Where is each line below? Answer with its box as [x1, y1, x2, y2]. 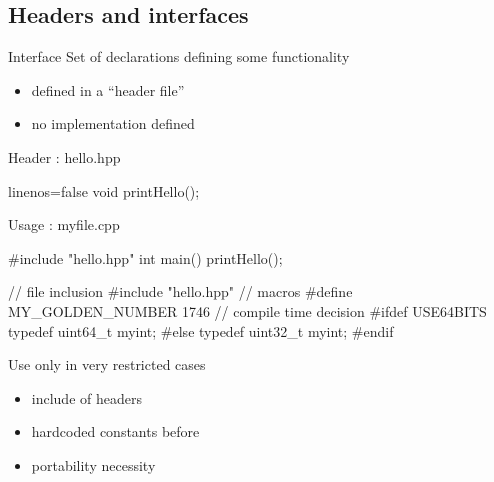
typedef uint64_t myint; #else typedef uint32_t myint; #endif [8, 320, 394, 341]
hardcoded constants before [31, 421, 200, 442]
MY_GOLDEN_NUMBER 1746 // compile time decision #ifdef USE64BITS [8, 300, 487, 321]
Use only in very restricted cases [8, 354, 206, 375]
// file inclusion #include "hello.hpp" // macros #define [8, 281, 353, 302]
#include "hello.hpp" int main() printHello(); [8, 247, 283, 268]
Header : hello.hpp [8, 146, 121, 167]
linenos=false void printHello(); [8, 180, 200, 201]
